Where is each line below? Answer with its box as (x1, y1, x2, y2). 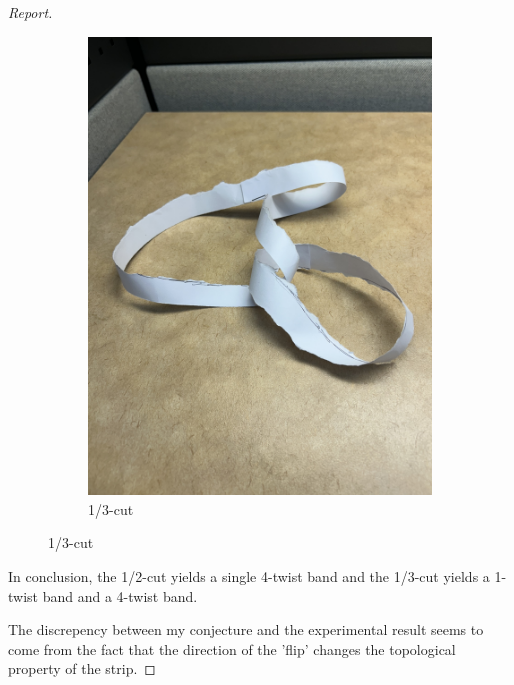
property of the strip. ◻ (8, 658, 156, 679)
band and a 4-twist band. (42, 585, 198, 606)
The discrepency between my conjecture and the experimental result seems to (8, 619, 484, 640)
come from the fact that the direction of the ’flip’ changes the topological (8, 638, 456, 659)
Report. (8, 2, 53, 22)
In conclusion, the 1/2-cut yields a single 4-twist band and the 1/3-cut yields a (8, 566, 490, 587)
